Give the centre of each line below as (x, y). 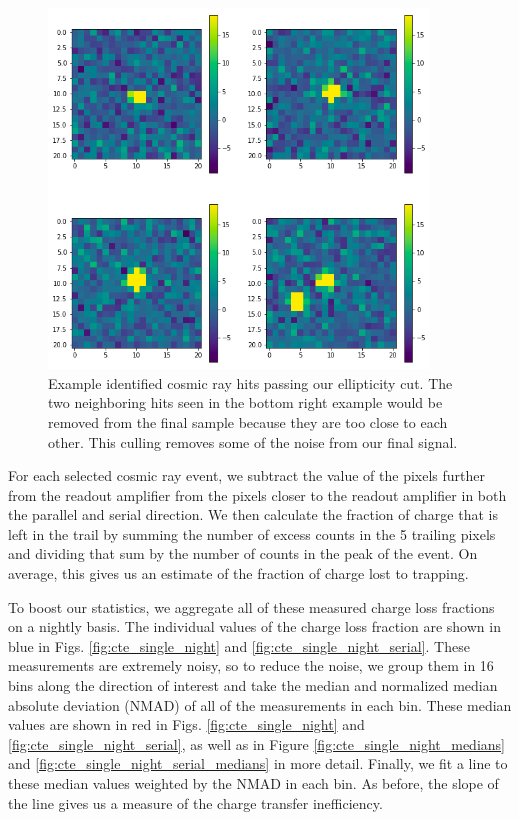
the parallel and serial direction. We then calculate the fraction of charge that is (253, 514)
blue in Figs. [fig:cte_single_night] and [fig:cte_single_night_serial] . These (239, 645)
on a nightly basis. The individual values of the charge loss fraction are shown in (254, 626)
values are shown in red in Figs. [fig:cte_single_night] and (186, 724)
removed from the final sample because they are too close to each (248, 421)
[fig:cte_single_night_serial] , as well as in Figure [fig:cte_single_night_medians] (256, 743)
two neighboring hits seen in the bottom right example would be (245, 402)
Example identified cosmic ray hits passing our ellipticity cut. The (250, 382)
